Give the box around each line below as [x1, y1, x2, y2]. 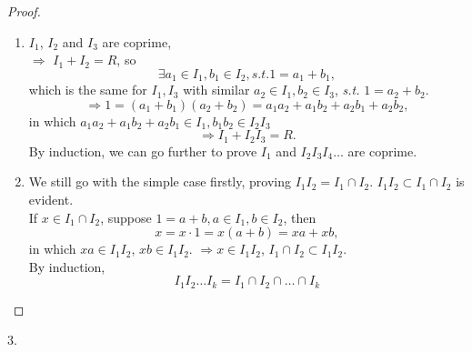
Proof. [7, 2, 41, 20]
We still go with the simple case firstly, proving [28, 172, 291, 191]
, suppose [100, 207, 152, 226]
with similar [183, 80, 250, 99]
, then [283, 207, 316, 226]
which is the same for [28, 80, 147, 99]
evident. [28, 190, 74, 209]
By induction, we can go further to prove [28, 141, 257, 160]
